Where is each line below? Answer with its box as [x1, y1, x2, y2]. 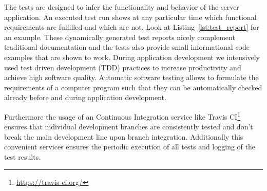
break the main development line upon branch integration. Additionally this [4, 131, 243, 142]
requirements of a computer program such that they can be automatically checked [4, 82, 262, 92]
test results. [4, 151, 41, 162]
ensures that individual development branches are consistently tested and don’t [4, 121, 253, 132]
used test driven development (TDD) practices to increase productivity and [4, 62, 241, 72]
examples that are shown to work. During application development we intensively [4, 51, 260, 62]
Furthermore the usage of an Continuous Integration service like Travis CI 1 [4, 109, 241, 122]
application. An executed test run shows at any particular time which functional [4, 11, 257, 22]
